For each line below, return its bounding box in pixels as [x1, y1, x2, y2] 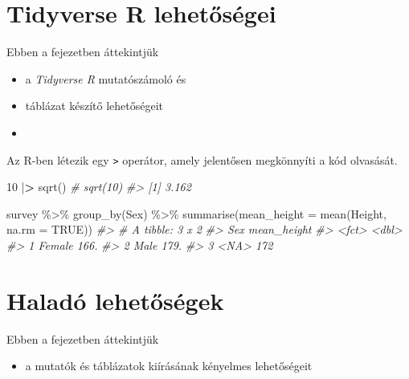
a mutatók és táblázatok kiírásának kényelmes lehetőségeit [25, 357, 313, 374]
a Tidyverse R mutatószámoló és [25, 70, 186, 87]
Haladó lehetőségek [6, 283, 224, 316]
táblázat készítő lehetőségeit [25, 97, 164, 114]
